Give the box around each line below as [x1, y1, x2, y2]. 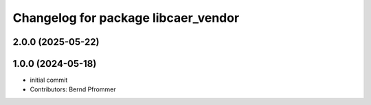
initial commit [30, 76, 68, 85]
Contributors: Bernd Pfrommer [30, 85, 116, 93]
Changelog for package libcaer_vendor [12, 10, 240, 25]
